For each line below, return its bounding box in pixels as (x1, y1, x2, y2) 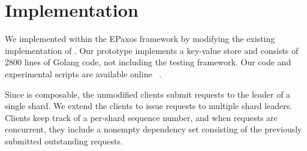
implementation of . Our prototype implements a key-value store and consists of (5, 44, 299, 56)
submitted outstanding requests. (5, 134, 123, 147)
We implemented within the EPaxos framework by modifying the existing (5, 32, 275, 45)
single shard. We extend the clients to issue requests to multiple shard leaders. (5, 99, 293, 112)
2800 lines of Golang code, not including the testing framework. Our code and (5, 56, 291, 68)
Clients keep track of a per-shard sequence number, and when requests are (5, 111, 278, 123)
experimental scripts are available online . (5, 67, 162, 80)
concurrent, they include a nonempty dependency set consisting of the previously (5, 123, 302, 135)
